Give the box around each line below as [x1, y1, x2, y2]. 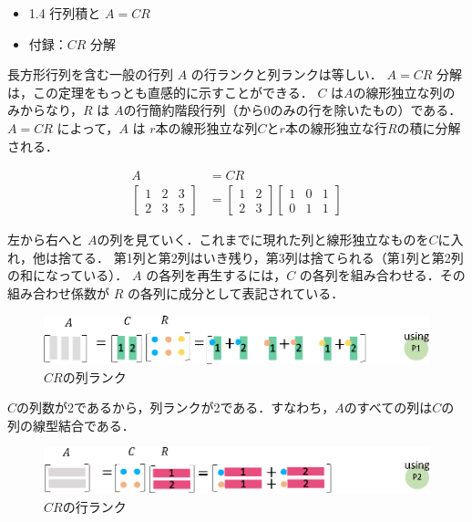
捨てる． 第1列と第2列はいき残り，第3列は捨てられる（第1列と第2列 [57, 247, 464, 266]
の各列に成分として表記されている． [127, 284, 344, 302]
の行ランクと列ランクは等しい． [190, 65, 383, 84]
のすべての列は [344, 398, 433, 417]
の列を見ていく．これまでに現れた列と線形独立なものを [97, 230, 429, 249]
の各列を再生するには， [146, 266, 287, 285]
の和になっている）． [7, 266, 128, 285]
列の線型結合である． [7, 415, 135, 434]
